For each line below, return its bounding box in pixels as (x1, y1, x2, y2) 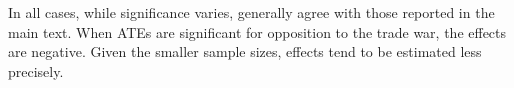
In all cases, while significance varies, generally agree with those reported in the (8, 2, 495, 22)
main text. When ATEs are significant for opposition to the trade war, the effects (8, 21, 507, 42)
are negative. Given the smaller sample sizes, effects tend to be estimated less (8, 41, 482, 62)
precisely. (8, 60, 64, 81)
